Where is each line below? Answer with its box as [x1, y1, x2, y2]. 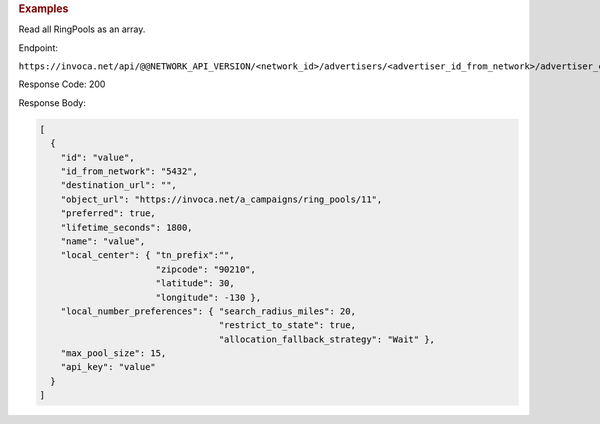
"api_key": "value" [60, 361, 157, 373]
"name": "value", [60, 235, 146, 247]
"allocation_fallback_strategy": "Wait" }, [218, 333, 435, 345]
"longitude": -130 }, [155, 291, 262, 303]
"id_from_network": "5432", [60, 165, 199, 177]
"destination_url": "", [60, 180, 177, 191]
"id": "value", [60, 151, 135, 163]
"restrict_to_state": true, [218, 320, 357, 331]
